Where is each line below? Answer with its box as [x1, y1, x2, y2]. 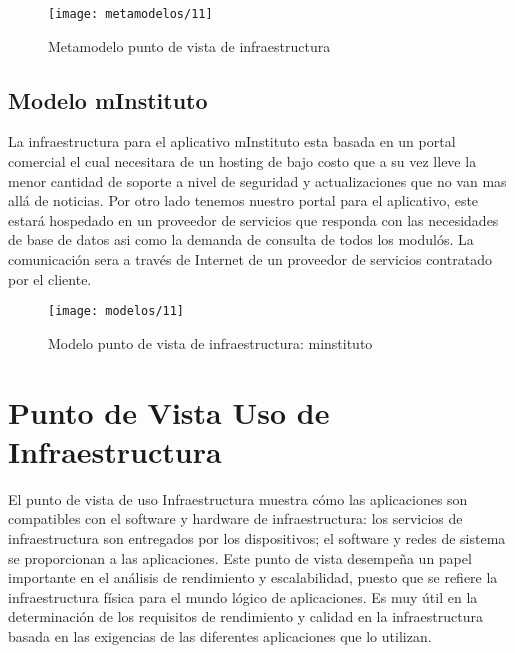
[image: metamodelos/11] [48, 7, 213, 21]
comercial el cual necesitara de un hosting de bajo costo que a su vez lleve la [8, 151, 477, 172]
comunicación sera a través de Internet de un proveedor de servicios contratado [8, 249, 492, 270]
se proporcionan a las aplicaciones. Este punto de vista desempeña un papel [8, 547, 472, 568]
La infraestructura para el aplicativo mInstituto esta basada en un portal [8, 131, 456, 152]
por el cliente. [8, 268, 92, 289]
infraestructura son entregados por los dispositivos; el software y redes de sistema [8, 527, 506, 548]
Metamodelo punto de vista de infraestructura [48, 35, 331, 56]
